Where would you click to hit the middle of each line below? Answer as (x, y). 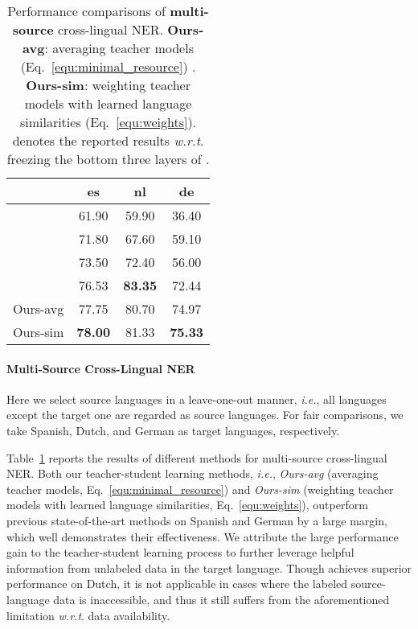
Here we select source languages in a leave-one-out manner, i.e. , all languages (197, 399)
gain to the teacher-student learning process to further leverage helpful (180, 552)
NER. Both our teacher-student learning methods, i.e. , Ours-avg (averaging (193, 473)
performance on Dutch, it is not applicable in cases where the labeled (177, 584)
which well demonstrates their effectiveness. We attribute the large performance (203, 536)
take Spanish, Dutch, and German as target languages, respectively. (173, 430)
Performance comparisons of (86, 11)
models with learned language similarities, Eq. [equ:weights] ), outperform (187, 505)
